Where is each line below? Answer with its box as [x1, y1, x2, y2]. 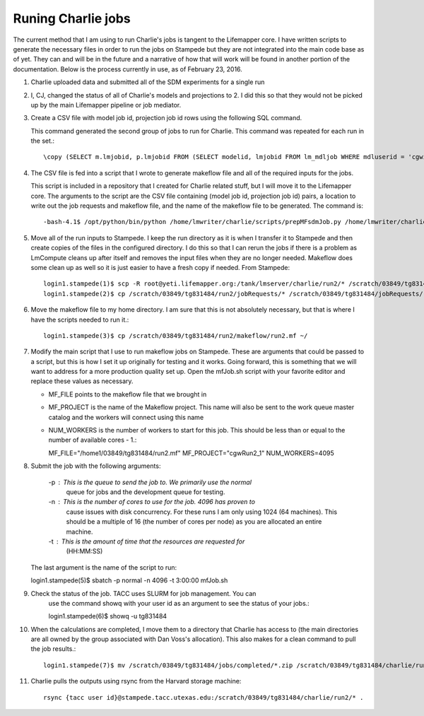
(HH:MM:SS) [66, 547, 103, 556]
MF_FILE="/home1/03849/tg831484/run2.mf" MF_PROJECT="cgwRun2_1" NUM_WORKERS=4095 [48, 449, 335, 457]
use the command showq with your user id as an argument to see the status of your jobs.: [48, 599, 310, 607]
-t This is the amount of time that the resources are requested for [48, 537, 245, 546]
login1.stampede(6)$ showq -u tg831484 [48, 612, 167, 621]
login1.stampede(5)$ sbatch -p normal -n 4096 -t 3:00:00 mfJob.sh [30, 576, 228, 585]
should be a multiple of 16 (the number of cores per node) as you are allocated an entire [66, 517, 322, 526]
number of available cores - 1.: [48, 435, 137, 445]
